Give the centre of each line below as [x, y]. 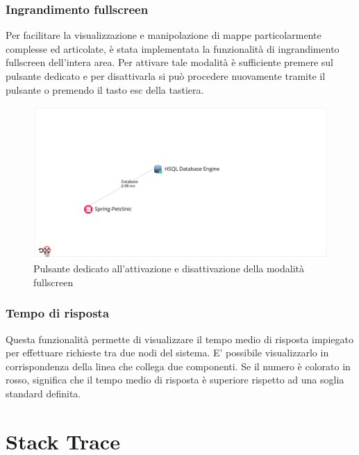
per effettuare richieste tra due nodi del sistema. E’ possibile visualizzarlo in [167, 353]
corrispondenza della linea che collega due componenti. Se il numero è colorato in [178, 366]
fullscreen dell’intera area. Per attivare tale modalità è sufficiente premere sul [169, 62]
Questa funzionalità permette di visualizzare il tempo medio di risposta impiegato [179, 339]
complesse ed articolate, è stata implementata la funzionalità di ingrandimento [173, 48]
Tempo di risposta [58, 313]
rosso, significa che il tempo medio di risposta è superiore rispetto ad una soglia [175, 380]
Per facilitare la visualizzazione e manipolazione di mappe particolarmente [164, 35]
